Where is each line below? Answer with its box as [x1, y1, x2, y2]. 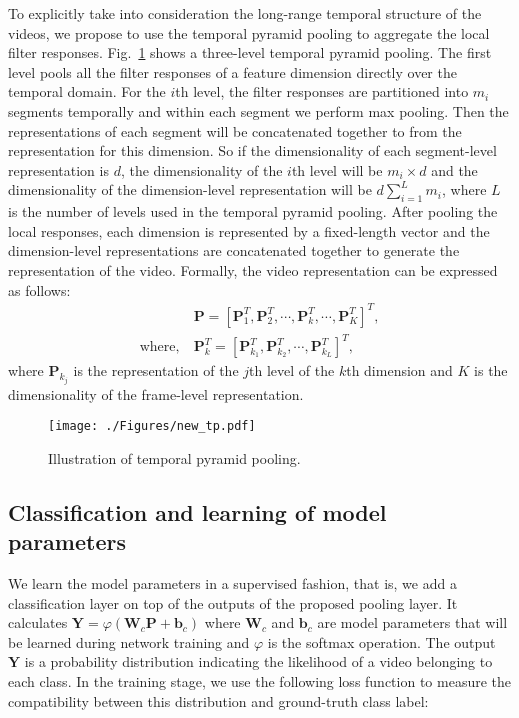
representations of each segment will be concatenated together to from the [8, 120, 462, 141]
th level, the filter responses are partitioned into [175, 81, 469, 102]
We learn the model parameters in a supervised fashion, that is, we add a [8, 573, 457, 594]
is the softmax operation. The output [267, 631, 496, 652]
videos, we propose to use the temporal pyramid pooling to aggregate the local [8, 22, 490, 43]
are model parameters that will [317, 612, 508, 633]
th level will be [291, 159, 383, 180]
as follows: [8, 279, 71, 300]
